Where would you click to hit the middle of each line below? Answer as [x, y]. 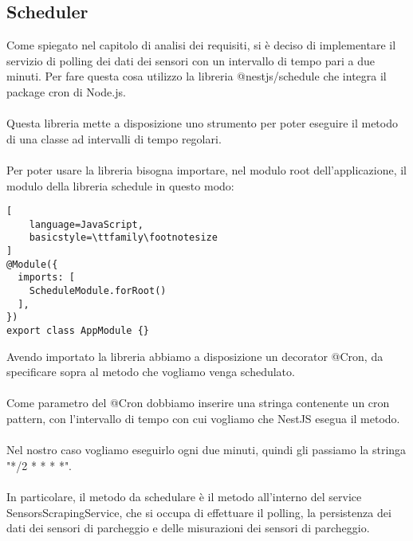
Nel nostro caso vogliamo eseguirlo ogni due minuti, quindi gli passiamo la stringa [206, 450]
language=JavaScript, [86, 224]
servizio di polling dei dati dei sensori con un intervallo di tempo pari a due [191, 60]
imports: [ [46, 278]
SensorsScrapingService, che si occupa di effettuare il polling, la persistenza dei [199, 512]
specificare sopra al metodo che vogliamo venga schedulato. [151, 372]
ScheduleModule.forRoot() [98, 291]
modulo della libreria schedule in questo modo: [120, 185]
